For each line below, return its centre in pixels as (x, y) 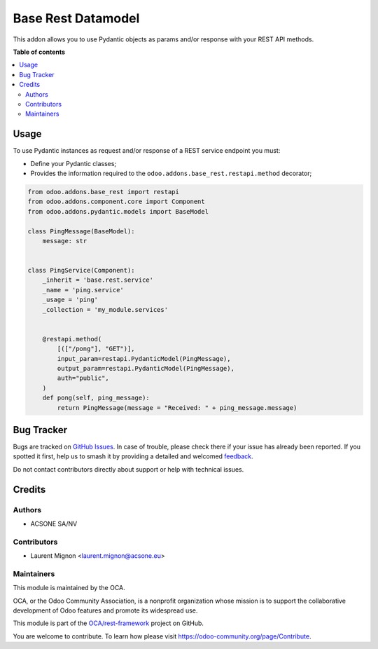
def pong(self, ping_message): (96, 398)
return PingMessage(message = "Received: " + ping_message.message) (177, 408)
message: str (65, 241)
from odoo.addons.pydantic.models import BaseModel (118, 211)
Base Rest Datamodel (76, 18)
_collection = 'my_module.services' (105, 309)
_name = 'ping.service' (83, 290)
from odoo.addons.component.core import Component (117, 202)
